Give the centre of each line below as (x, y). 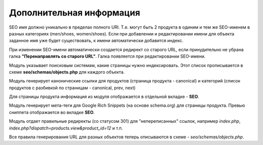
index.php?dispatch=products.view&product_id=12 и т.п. (66, 128)
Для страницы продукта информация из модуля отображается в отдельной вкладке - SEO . (104, 97)
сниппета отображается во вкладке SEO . (52, 112)
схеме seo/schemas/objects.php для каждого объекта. (67, 72)
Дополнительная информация (75, 13)
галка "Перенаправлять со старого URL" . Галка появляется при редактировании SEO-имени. (107, 56)
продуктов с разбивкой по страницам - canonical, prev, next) (72, 88)
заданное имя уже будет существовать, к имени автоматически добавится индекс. (96, 41)
